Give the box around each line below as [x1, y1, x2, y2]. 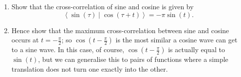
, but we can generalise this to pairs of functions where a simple [38, 54, 228, 64]
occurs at [11, 35, 39, 45]
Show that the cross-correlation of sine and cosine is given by [11, 1, 194, 11]
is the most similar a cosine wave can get [115, 35, 238, 45]
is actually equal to [168, 44, 225, 55]
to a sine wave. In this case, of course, [11, 44, 125, 55]
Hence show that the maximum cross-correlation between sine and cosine [11, 25, 229, 35]
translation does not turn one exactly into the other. [11, 63, 168, 74]
